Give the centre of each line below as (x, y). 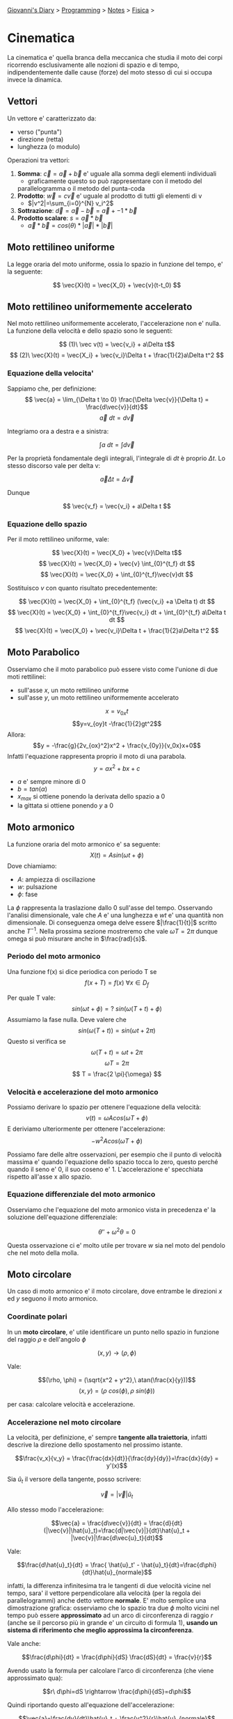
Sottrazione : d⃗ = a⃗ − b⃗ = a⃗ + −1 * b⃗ (77, 210)
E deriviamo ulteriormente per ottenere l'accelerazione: (86, 1129)
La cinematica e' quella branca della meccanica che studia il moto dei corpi (115, 57)
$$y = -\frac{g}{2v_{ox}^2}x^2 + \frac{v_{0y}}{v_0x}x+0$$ (117, 745)
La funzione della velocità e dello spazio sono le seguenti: (90, 331)
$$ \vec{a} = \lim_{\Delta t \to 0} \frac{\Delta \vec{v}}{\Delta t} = (117, 399)
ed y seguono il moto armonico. (53, 1298)
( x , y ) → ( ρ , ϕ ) (117, 1353)
